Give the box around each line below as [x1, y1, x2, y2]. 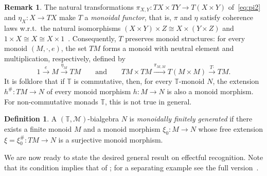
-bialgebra [87, 113, 119, 124]
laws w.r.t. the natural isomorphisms [4, 23, 121, 33]
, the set [61, 43, 87, 54]
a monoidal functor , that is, [84, 12, 172, 23]
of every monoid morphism [46, 85, 131, 96]
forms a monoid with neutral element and [102, 43, 234, 54]
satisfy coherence [200, 12, 254, 23]
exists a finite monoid [4, 123, 72, 134]
